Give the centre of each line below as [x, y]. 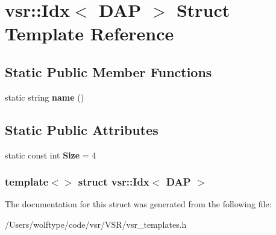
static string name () [45, 97]
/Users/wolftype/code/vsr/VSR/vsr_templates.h [96, 224]
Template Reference [89, 33]
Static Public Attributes [82, 129]
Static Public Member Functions [108, 71]
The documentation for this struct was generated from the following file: [138, 204]
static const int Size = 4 [51, 155]
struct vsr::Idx [114, 182]
